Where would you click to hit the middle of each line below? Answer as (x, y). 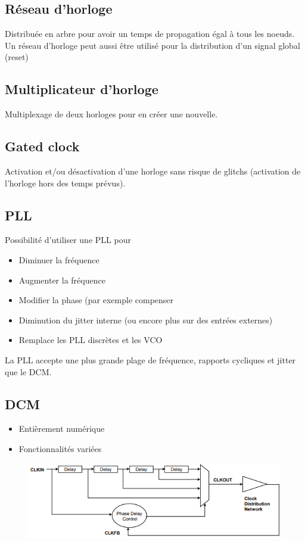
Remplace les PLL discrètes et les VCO (91, 340)
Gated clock (42, 146)
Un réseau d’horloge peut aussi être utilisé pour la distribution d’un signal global (152, 45)
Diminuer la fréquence (59, 259)
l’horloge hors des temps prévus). (65, 183)
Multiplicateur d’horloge (82, 89)
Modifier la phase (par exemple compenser (96, 300)
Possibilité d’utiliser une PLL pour (68, 240)
